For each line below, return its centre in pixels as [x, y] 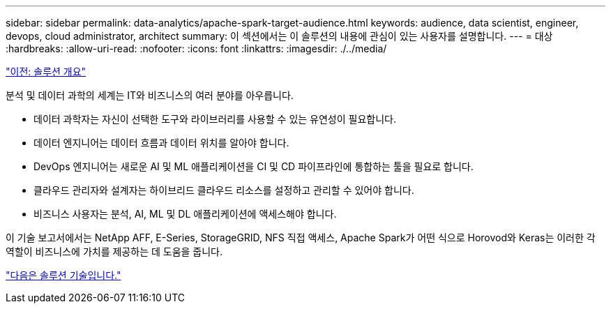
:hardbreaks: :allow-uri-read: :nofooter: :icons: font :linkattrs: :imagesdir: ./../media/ [196, 48]
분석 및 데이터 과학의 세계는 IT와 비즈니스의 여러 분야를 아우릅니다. [150, 95]
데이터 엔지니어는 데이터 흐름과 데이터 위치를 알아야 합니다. [161, 143]
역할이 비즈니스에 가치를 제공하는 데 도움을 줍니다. [114, 251]
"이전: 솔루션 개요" [46, 71]
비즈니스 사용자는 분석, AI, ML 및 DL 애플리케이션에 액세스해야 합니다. [185, 214]
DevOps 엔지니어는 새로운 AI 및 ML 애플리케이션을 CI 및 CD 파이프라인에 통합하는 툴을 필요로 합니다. [254, 166]
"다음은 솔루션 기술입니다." [63, 275]
